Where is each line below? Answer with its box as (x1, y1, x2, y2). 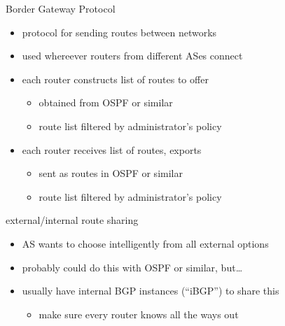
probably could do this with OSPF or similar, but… (22, 260, 243, 274)
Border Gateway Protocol (6, 1, 116, 15)
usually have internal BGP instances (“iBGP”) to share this (22, 283, 279, 298)
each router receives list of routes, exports (22, 142, 202, 157)
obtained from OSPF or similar (39, 95, 173, 110)
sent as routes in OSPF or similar (39, 166, 183, 180)
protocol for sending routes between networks (22, 24, 217, 39)
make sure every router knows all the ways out (39, 306, 239, 321)
